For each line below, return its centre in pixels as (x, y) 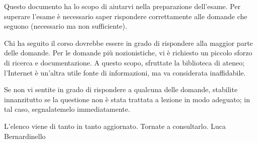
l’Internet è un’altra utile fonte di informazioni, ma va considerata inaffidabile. (125, 72)
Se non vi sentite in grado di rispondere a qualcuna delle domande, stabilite (121, 89)
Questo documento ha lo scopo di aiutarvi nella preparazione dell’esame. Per (122, 6)
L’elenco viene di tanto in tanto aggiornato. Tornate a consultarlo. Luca (115, 126)
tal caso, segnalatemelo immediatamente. (67, 109)
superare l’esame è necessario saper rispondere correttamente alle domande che (126, 16)
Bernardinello (25, 136)
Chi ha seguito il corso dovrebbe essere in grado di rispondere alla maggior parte (128, 43)
